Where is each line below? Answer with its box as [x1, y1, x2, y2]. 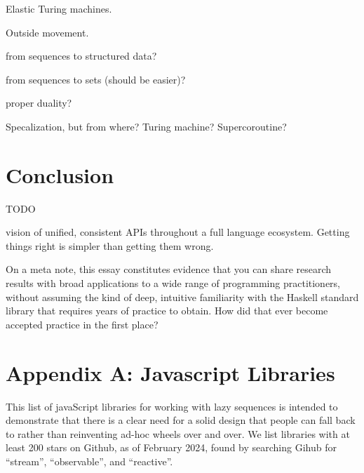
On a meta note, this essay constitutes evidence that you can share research [6, 262, 332, 277]
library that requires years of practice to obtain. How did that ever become [6, 303, 328, 318]
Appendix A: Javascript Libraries [6, 358, 335, 387]
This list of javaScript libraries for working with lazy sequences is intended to [6, 399, 338, 413]
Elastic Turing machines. [6, 1, 112, 15]
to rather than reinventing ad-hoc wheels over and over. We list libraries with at [6, 426, 350, 441]
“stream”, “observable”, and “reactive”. [6, 453, 173, 468]
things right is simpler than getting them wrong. [6, 238, 214, 253]
